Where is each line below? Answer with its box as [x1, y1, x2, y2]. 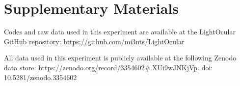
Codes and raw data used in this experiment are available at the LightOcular [4, 27, 236, 37]
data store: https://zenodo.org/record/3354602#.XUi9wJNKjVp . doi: [4, 62, 213, 72]
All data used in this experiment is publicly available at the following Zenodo [4, 53, 237, 63]
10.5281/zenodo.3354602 [4, 72, 77, 82]
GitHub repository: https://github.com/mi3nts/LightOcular [4, 36, 185, 46]
